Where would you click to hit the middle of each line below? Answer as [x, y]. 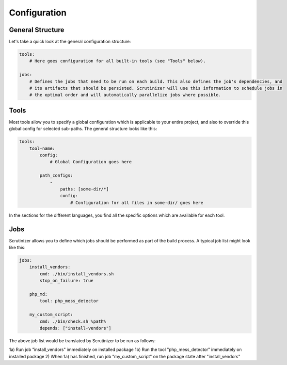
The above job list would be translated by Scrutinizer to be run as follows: [82, 341]
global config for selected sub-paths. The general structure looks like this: [83, 129]
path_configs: [56, 175]
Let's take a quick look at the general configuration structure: [70, 42]
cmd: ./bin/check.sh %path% [73, 321]
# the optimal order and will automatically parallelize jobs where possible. [125, 95]
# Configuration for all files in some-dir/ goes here [137, 203]
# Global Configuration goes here [91, 162]
